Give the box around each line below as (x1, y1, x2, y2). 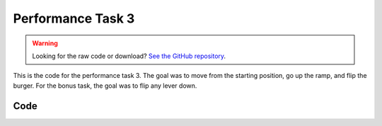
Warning (32, 39, 58, 47)
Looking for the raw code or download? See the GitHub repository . (32, 52, 226, 60)
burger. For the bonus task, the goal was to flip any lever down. (13, 81, 197, 90)
